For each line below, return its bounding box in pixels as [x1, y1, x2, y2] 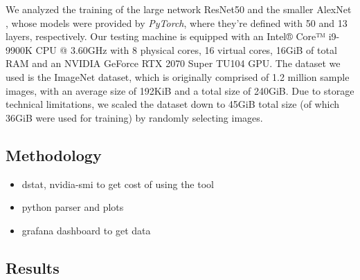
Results [6, 256, 60, 278]
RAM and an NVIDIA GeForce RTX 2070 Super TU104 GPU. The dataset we [6, 56, 341, 71]
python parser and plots [21, 200, 124, 214]
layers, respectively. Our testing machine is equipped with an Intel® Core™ [6, 29, 326, 44]
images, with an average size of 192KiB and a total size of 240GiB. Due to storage [6, 83, 354, 97]
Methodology [6, 144, 102, 165]
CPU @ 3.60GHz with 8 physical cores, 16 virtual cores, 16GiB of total [35, 42, 337, 57]
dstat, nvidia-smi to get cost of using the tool [21, 176, 214, 191]
